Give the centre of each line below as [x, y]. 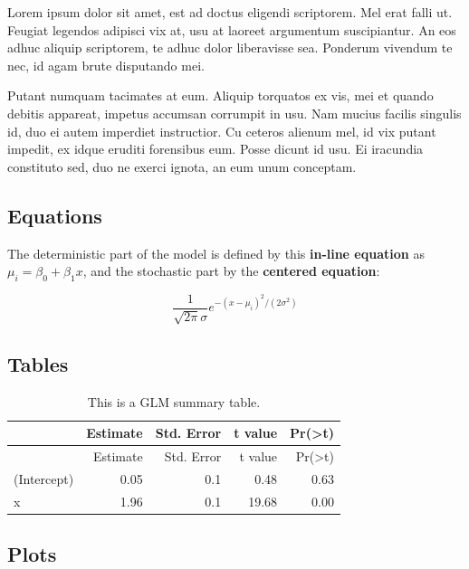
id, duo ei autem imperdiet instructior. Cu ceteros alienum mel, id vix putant [222, 131]
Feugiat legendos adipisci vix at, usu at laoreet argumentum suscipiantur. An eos [232, 29]
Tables [38, 363]
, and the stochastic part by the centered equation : [231, 271]
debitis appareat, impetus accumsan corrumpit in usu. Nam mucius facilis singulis [234, 113]
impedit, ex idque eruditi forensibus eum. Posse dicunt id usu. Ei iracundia [215, 149]
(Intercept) [44, 478]
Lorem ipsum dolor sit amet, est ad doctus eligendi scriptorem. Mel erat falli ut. [230, 12]
